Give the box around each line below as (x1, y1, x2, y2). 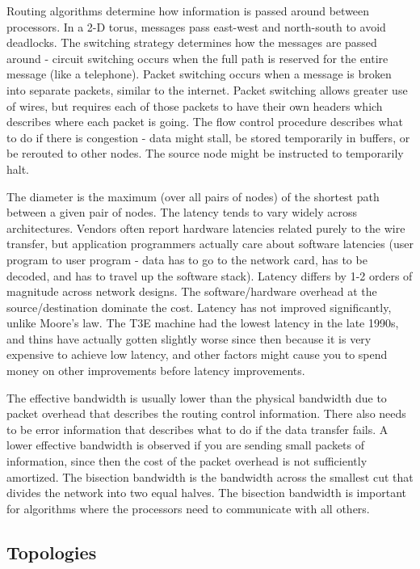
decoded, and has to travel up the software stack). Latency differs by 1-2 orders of (6, 267, 413, 284)
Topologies (6, 539, 97, 564)
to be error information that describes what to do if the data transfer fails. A (6, 420, 388, 437)
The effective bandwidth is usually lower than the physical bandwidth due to (6, 389, 387, 406)
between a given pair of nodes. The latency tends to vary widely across (6, 204, 357, 221)
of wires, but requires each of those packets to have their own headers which (6, 97, 383, 114)
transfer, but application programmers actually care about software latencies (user (6, 235, 414, 252)
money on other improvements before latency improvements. (6, 362, 305, 379)
